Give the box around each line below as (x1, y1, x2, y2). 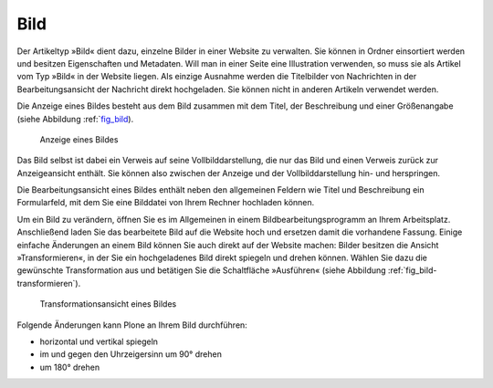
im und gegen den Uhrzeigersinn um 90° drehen (39, 349, 223, 360)
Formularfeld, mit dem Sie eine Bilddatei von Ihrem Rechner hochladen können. (16, 197, 315, 208)
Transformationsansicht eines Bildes (39, 299, 177, 309)
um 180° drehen (39, 362, 100, 372)
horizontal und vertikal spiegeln (39, 336, 159, 347)
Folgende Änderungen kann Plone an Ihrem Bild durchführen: (16, 320, 248, 330)
